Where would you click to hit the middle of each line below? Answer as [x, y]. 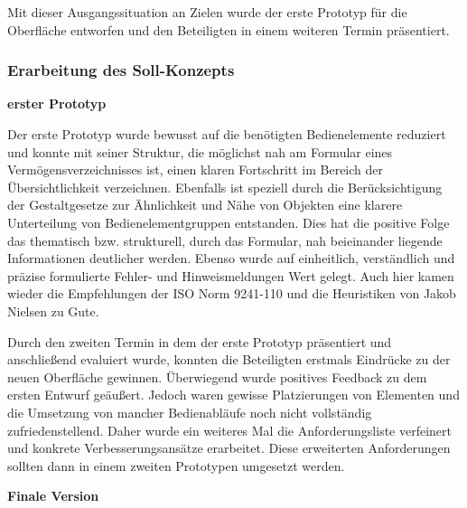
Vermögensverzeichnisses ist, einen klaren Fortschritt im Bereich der [196, 169]
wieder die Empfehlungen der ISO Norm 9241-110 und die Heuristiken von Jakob [232, 293]
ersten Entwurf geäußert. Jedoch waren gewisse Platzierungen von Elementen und [233, 395]
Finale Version [53, 496]
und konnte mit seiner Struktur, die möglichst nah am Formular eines [200, 151]
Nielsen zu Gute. [53, 310]
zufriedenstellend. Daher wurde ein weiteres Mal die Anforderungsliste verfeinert [229, 430]
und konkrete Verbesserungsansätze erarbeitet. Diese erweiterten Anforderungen [229, 448]
